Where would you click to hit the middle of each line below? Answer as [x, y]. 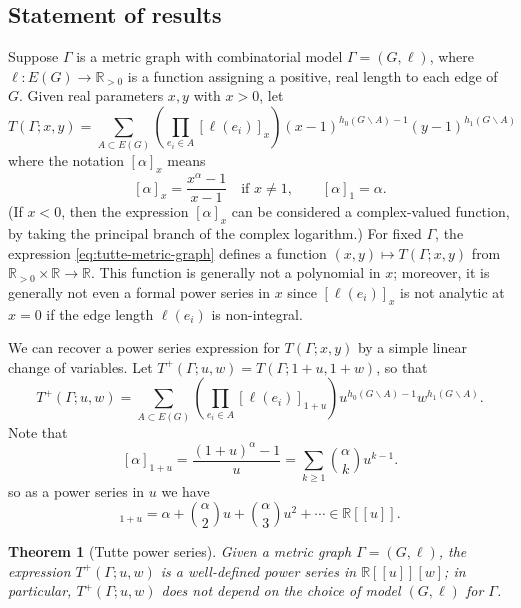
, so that [402, 366]
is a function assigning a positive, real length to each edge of [312, 75]
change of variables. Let [80, 366]
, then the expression [125, 211]
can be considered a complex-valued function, [370, 211]
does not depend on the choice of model [281, 590]
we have [185, 490]
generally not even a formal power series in [139, 291]
